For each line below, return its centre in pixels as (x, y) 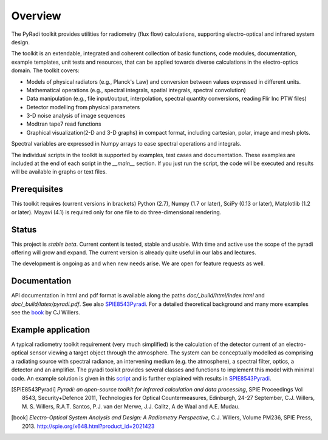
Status (24, 230)
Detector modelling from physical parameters (83, 107)
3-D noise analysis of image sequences (76, 116)
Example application (51, 330)
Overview (36, 16)
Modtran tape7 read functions (64, 124)
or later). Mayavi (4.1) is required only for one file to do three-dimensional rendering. (116, 212)
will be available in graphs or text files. (59, 172)
